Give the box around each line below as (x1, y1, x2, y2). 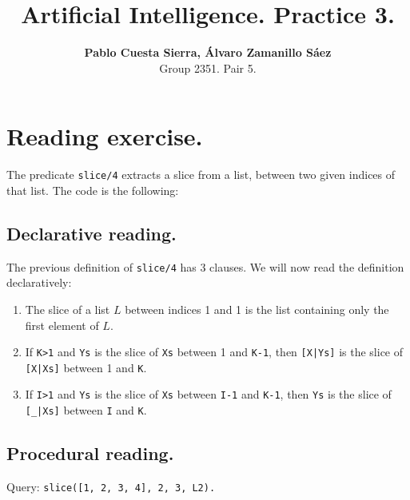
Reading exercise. (6, 120, 203, 153)
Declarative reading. (6, 220, 177, 245)
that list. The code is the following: (6, 181, 179, 198)
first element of (25, 316, 99, 333)
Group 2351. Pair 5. (159, 59, 257, 76)
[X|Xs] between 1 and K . (25, 359, 147, 375)
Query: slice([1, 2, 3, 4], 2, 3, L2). (6, 478, 216, 494)
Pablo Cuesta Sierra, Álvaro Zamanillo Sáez (84, 44, 332, 61)
